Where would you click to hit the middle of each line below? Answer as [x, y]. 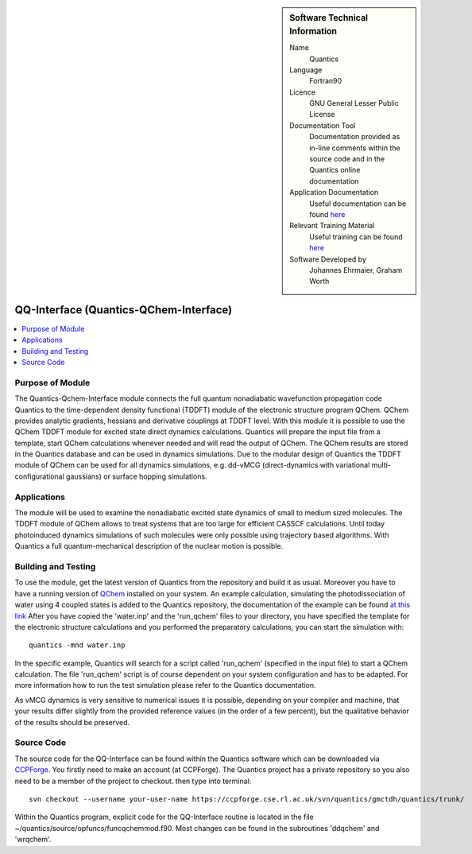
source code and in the [347, 159]
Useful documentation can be [358, 204]
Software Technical [329, 18]
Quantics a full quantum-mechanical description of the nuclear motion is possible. [149, 546]
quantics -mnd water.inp [77, 645]
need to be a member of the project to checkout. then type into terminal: [133, 781]
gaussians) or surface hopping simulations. [137, 476]
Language [306, 70]
